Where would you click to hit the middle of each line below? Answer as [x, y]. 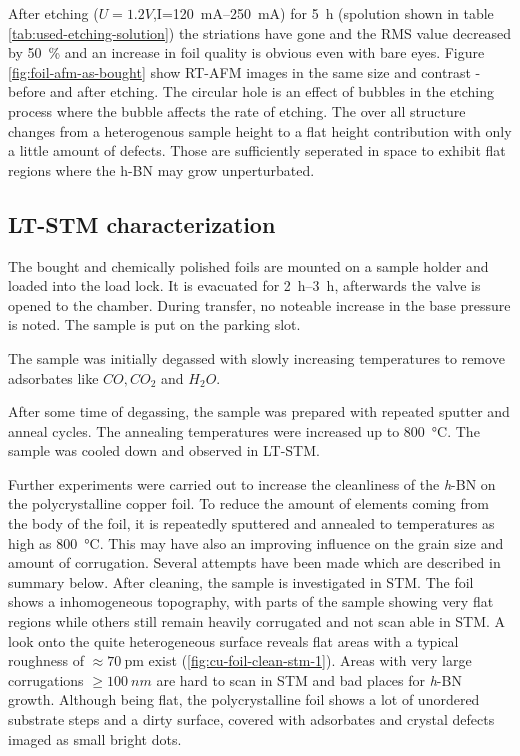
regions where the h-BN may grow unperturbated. [161, 169]
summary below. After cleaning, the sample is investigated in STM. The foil [241, 581]
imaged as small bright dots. [95, 738]
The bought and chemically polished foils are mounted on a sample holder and [248, 265]
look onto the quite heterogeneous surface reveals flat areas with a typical [233, 640]
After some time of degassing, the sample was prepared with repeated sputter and [259, 411]
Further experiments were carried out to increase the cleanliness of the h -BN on [252, 483]
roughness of [46, 660]
